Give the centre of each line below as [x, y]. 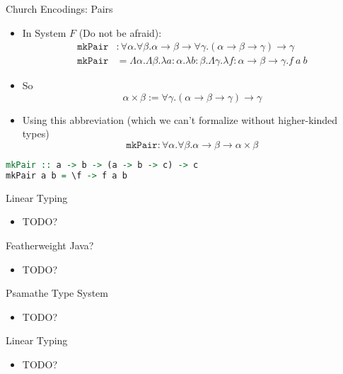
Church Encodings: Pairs [59, 8]
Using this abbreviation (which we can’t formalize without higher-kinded [180, 119]
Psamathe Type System [57, 293]
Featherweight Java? [50, 245]
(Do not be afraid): [120, 32]
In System [44, 32]
